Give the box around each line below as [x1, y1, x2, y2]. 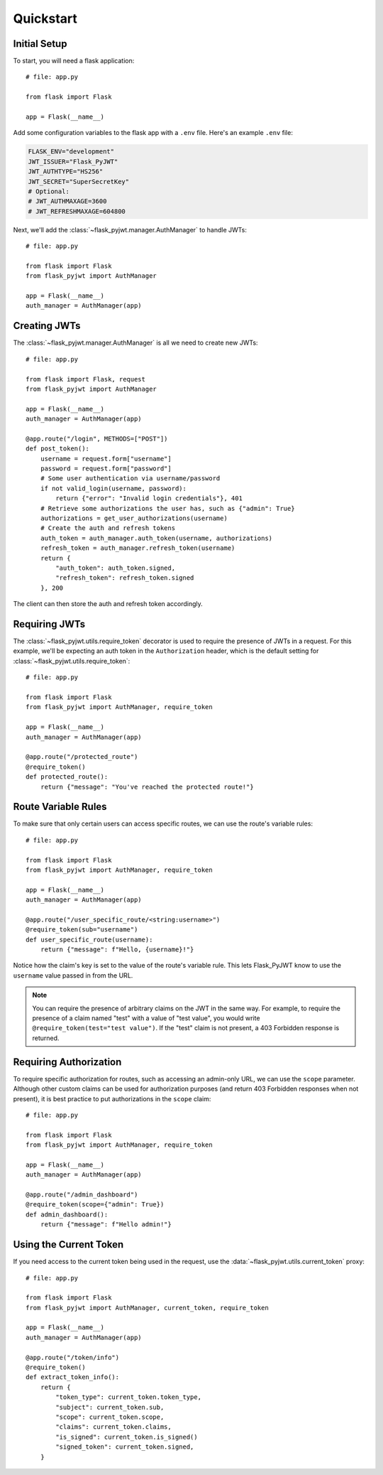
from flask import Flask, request [26, 375, 145, 383]
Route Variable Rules [13, 801, 107, 813]
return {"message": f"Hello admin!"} [40, 1221, 172, 1228]
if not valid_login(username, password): [40, 484, 187, 492]
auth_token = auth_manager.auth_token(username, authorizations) [40, 534, 273, 542]
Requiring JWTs [13, 618, 85, 630]
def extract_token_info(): [26, 1373, 120, 1381]
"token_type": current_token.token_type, [55, 1393, 202, 1401]
